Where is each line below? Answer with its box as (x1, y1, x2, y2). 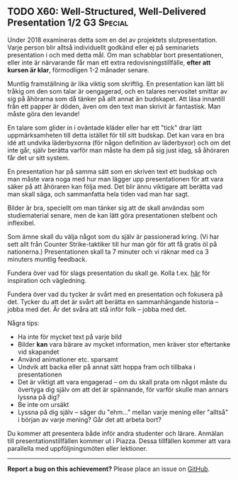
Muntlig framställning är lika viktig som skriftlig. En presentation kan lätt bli (7, 79, 225, 88)
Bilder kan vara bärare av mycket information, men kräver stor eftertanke (17, 340, 231, 348)
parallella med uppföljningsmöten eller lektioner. (7, 444, 147, 452)
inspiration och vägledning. (7, 276, 87, 284)
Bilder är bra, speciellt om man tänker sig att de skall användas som (7, 203, 205, 212)
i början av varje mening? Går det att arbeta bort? (17, 415, 161, 424)
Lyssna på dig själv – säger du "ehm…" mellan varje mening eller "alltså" (17, 408, 229, 416)
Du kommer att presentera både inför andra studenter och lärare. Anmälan (7, 429, 225, 437)
